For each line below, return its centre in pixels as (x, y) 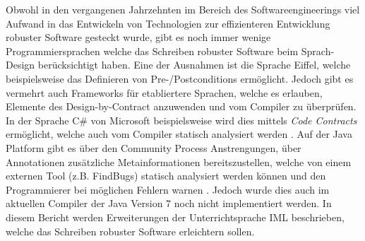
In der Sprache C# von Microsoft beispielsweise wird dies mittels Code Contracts (181, 120)
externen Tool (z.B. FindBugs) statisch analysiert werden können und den (166, 176)
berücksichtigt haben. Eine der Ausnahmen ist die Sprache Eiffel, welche (194, 65)
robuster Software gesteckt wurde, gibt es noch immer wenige (138, 37)
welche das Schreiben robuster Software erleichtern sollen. (130, 231)
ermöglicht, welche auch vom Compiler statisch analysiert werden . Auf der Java (179, 134)
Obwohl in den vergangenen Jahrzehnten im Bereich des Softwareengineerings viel (183, 9)
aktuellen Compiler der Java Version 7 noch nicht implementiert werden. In (169, 203)
